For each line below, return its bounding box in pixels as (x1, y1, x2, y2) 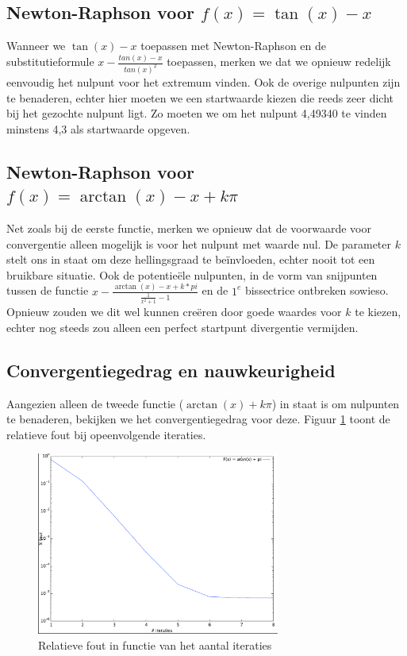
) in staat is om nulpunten (271, 395, 400, 411)
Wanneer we (6, 37, 66, 54)
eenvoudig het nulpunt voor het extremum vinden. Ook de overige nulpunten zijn (6, 73, 401, 90)
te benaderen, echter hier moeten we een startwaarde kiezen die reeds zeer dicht (6, 89, 394, 106)
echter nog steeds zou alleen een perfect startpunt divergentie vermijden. (6, 318, 359, 335)
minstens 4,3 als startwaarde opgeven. (6, 120, 190, 137)
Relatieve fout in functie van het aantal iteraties (38, 636, 272, 653)
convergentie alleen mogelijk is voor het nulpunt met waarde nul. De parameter (6, 235, 392, 252)
